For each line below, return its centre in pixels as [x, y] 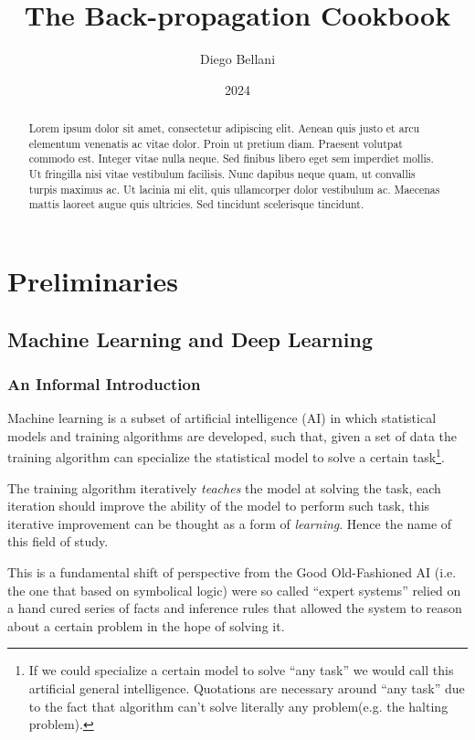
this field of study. [58, 541]
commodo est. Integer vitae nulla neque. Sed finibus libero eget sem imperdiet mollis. [231, 159]
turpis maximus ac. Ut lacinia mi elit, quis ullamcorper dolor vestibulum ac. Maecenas [234, 189]
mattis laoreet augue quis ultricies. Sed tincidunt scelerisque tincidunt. [196, 204]
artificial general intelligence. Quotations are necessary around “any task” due [247, 688]
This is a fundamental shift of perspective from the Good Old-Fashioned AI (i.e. [232, 572]
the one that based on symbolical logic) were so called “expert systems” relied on [234, 590]
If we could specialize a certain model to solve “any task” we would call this [241, 670]
